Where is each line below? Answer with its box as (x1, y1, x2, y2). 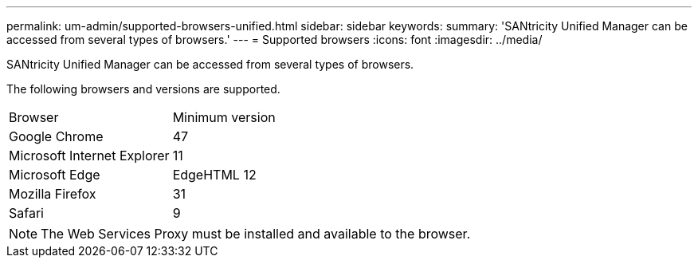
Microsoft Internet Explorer (9, 148, 170, 164)
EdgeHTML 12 (172, 167, 257, 183)
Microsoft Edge (9, 167, 100, 183)
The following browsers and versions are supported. (6, 82, 280, 96)
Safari (9, 205, 44, 221)
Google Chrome (9, 128, 104, 144)
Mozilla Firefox (9, 186, 96, 202)
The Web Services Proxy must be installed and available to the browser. (41, 226, 471, 242)
